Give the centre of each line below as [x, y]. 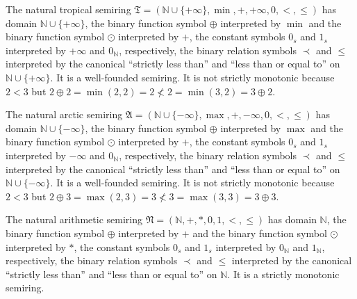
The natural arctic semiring [64, 114]
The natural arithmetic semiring [74, 219]
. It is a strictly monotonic [283, 274]
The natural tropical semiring [68, 9]
